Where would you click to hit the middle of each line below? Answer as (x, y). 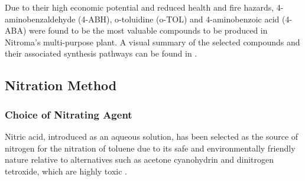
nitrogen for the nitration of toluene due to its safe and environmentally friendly (150, 148)
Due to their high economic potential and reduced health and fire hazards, (139, 7)
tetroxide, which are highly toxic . (66, 171)
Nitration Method (61, 85)
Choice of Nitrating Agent (69, 114)
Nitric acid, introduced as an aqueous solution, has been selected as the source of (152, 136)
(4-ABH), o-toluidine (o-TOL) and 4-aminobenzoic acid (179, 19)
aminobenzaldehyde (40, 19)
